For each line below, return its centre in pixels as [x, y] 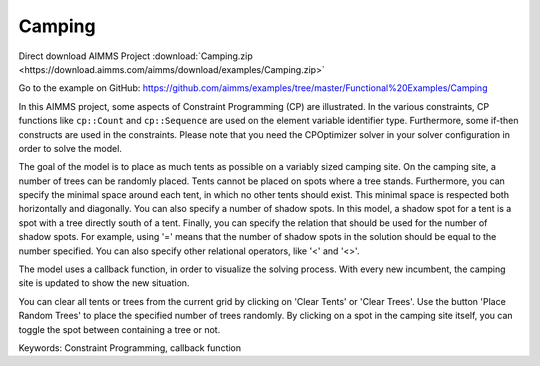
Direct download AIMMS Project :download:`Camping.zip [136, 56]
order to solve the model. [70, 148]
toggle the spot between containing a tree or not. [119, 329]
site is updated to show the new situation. [104, 283]
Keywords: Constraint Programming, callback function [130, 347]
